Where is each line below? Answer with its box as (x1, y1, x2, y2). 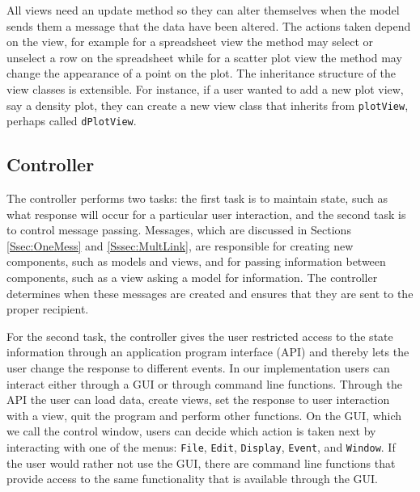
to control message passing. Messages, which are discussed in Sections (6, 221, 351, 238)
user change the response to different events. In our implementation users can (6, 360, 390, 376)
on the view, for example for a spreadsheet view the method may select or (6, 33, 373, 50)
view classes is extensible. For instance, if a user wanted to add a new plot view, (6, 80, 404, 97)
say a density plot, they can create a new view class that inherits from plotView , (6, 96, 409, 113)
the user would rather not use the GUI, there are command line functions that (6, 454, 396, 471)
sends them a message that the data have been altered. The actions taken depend (6, 17, 411, 34)
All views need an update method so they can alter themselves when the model (6, 2, 400, 18)
